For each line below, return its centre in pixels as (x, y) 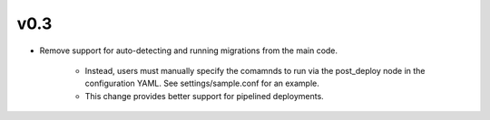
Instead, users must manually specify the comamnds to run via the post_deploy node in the (255, 70)
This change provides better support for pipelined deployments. (204, 96)
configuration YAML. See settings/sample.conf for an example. (202, 83)
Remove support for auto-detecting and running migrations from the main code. (189, 51)
